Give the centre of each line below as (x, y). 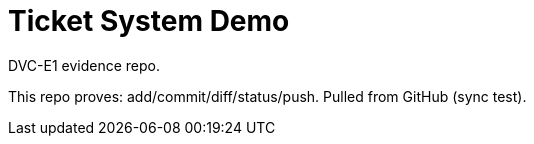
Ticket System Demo (149, 21)
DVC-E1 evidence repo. (84, 65)
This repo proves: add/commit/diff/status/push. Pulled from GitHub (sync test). (267, 96)
